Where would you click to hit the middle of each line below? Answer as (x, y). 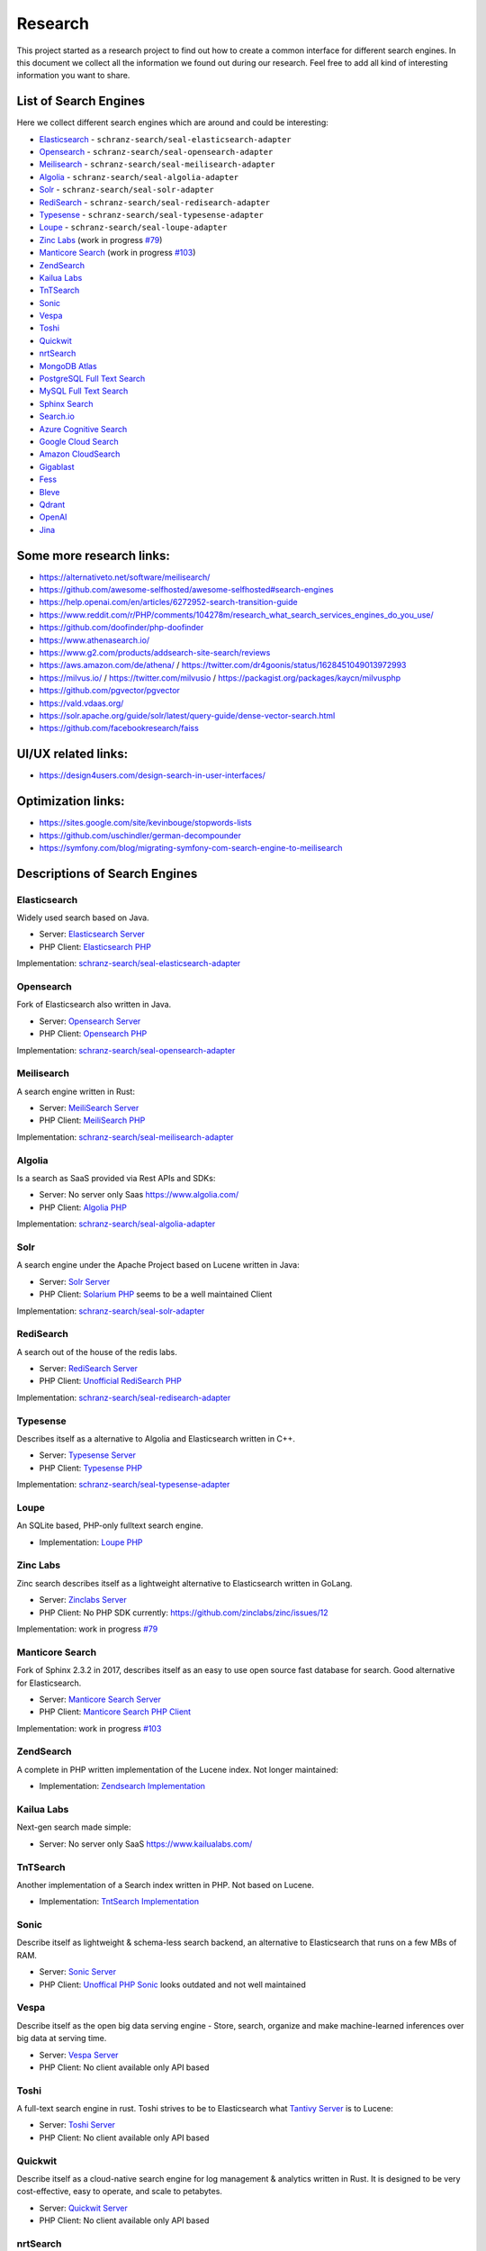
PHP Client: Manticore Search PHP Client (115, 1712)
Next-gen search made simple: (74, 1827)
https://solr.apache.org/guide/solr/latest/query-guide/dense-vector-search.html (187, 715)
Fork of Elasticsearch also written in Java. (94, 1005)
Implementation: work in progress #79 (87, 1629)
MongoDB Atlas (68, 366)
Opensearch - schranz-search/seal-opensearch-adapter (156, 152)
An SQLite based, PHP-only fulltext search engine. (110, 1525)
